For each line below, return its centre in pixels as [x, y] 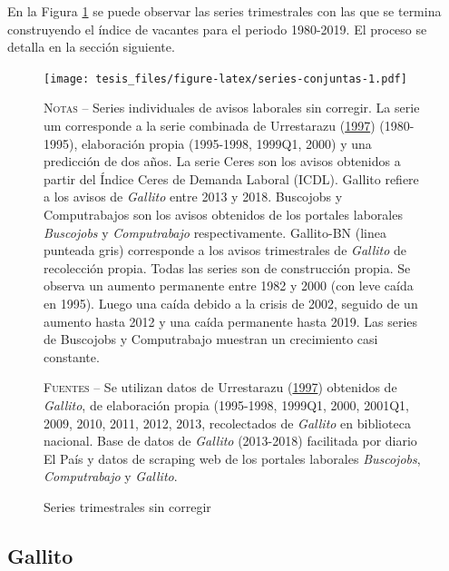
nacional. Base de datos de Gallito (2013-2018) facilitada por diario [230, 441]
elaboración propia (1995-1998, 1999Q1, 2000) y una [226, 143]
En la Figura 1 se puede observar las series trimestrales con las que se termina [224, 11]
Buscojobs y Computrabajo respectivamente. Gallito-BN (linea [215, 232]
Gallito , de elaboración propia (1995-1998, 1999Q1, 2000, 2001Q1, [226, 404]
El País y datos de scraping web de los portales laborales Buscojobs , [232, 458]
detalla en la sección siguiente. [91, 47]
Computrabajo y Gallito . [111, 476]
